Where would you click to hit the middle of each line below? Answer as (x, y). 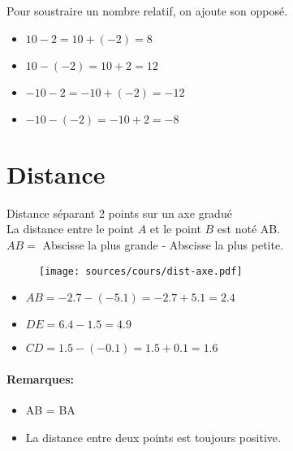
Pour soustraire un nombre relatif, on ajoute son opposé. (147, 11)
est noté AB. (249, 229)
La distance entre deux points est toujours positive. (153, 437)
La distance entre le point (71, 229)
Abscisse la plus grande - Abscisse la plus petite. (163, 244)
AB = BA (50, 409)
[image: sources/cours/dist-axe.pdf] (141, 271)
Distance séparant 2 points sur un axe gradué (119, 212)
